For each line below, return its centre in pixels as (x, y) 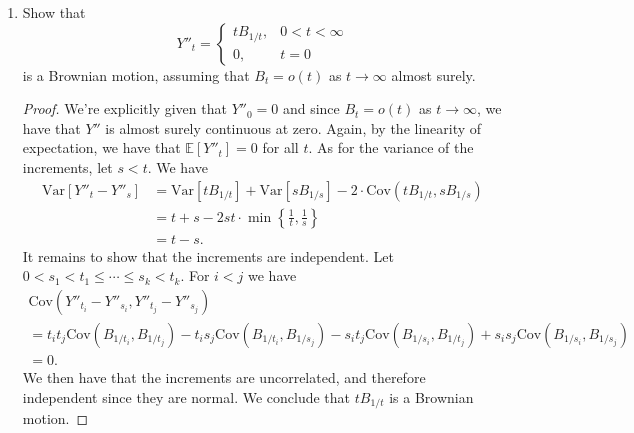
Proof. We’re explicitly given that (124, 108)
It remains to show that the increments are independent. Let (208, 255)
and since (311, 108)
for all (280, 147)
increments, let (67, 166)
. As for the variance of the (391, 147)
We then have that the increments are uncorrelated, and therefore (224, 376)
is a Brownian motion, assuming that (136, 74)
